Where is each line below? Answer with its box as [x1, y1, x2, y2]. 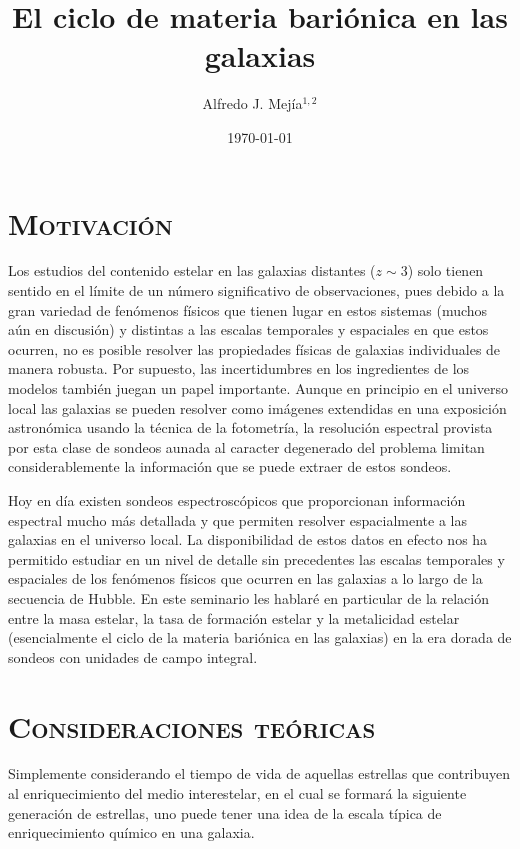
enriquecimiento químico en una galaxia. [8, 822, 255, 843]
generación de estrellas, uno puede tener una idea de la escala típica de [8, 802, 442, 823]
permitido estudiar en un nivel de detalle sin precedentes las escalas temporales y [8, 548, 505, 569]
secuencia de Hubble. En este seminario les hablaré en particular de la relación [8, 587, 489, 608]
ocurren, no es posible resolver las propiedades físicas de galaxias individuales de [8, 338, 501, 359]
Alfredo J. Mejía [202, 93, 303, 114]
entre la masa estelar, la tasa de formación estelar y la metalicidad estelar [8, 607, 460, 628]
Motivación [8, 202, 173, 243]
